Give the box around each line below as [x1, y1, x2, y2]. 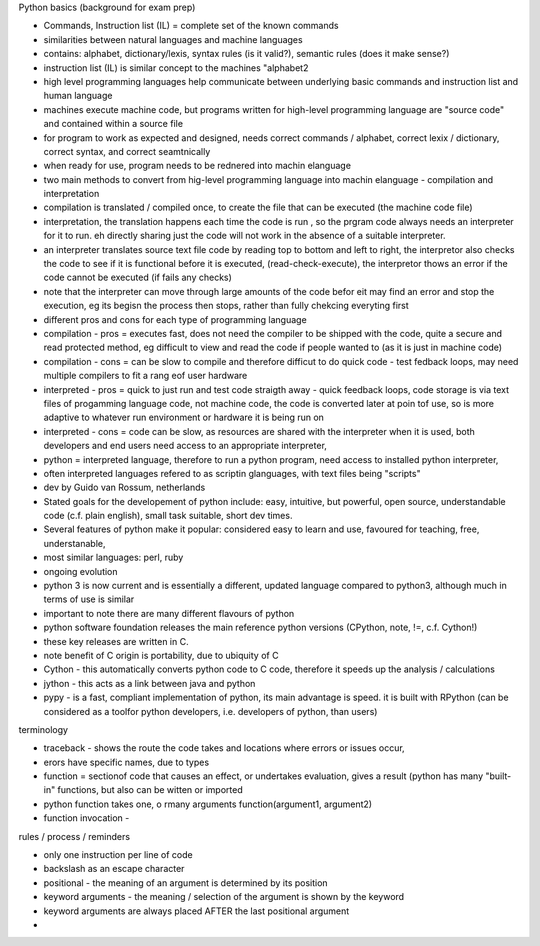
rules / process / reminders [18, 830, 130, 842]
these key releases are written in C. [43, 635, 189, 647]
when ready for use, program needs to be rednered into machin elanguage [43, 160, 352, 172]
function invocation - [43, 812, 130, 824]
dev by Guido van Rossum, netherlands [43, 481, 206, 494]
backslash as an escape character [43, 863, 185, 875]
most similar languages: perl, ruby [43, 551, 184, 564]
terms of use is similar [43, 593, 135, 605]
